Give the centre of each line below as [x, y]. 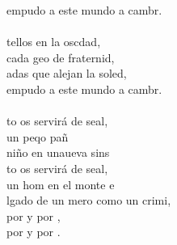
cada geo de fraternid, [61, 57]
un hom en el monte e [61, 184]
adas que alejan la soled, [67, 73]
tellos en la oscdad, [54, 42]
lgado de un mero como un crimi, [89, 200]
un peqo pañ [38, 136]
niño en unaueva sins [58, 152]
